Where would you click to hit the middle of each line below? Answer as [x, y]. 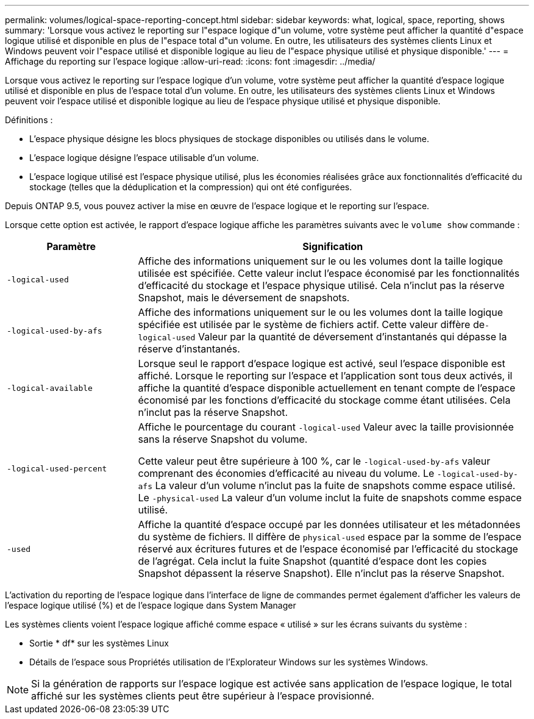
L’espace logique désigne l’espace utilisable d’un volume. [144, 158]
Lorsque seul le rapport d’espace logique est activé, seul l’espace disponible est [322, 363]
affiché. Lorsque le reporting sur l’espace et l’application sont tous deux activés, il [325, 376]
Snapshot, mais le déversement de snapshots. [244, 298]
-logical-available [50, 388]
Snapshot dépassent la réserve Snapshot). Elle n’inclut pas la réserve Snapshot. [321, 573]
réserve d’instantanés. [189, 349]
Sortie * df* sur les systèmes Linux [99, 643]
